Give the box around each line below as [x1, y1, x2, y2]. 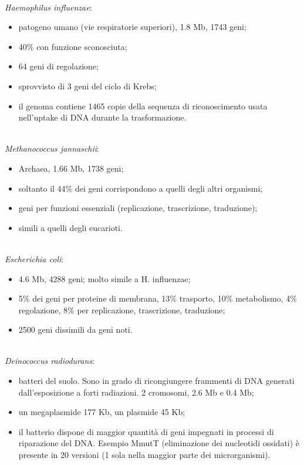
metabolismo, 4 [235, 292, 291, 305]
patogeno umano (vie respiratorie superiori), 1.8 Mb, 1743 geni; [18, 21, 246, 33]
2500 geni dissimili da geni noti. [18, 323, 133, 336]
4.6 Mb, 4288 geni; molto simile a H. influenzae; [18, 272, 191, 285]
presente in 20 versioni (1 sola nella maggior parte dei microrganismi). [18, 449, 271, 461]
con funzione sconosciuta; [36, 40, 127, 52]
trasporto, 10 [179, 292, 226, 305]
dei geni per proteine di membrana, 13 [32, 292, 170, 305]
